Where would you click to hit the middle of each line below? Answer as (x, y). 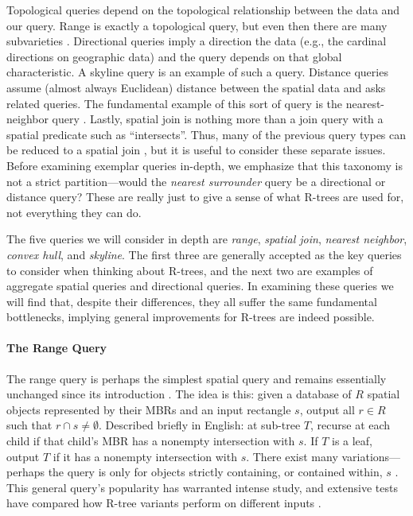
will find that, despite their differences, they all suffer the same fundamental (192, 301)
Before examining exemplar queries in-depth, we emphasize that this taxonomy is (205, 165)
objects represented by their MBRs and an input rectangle (149, 409)
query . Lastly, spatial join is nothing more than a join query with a (218, 119)
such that (29, 425)
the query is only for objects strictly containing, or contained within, (215, 472)
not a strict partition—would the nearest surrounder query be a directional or (196, 181)
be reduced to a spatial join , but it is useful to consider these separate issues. (196, 150)
